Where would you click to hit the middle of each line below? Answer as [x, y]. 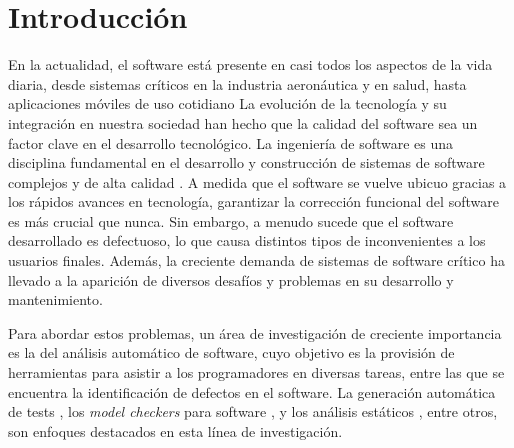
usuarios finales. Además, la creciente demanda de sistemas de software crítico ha [256, 260]
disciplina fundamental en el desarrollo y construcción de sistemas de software [246, 162]
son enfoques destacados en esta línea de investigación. [175, 430]
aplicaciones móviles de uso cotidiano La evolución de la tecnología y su [227, 103]
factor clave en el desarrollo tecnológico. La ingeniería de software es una [231, 142]
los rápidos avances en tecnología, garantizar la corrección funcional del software [253, 201]
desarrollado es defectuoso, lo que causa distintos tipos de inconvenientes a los [247, 240]
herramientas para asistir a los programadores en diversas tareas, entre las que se [256, 372]
